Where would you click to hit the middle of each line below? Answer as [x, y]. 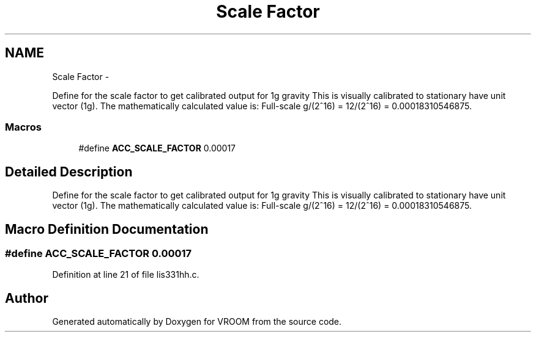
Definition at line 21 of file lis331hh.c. [126, 275]
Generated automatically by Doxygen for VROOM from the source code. [197, 322]
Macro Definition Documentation [107, 229]
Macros [23, 127]
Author [27, 298]
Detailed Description [69, 172]
